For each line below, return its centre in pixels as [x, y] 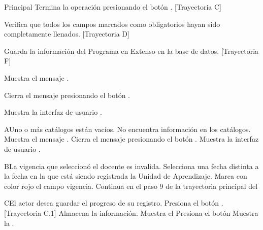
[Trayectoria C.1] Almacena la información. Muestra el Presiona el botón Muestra [131, 212]
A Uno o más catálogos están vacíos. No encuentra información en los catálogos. [127, 129]
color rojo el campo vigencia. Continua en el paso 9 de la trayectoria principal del [131, 186]
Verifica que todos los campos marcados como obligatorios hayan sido [112, 24]
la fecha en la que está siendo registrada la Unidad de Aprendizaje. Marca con [126, 176]
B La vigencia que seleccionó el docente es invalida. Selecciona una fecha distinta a [131, 166]
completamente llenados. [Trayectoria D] [67, 34]
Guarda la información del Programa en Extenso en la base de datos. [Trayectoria [131, 51]
